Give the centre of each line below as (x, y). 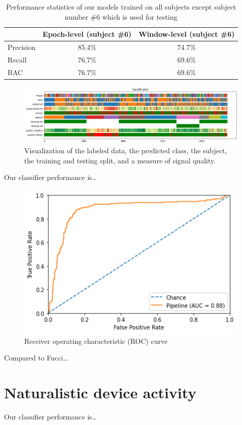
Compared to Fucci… (36, 358)
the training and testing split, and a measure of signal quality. (120, 160)
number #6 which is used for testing (121, 16)
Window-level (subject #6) (187, 34)
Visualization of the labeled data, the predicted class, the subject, (126, 150)
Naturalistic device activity (100, 392)
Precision (22, 47)
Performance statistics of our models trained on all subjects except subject (121, 7)
